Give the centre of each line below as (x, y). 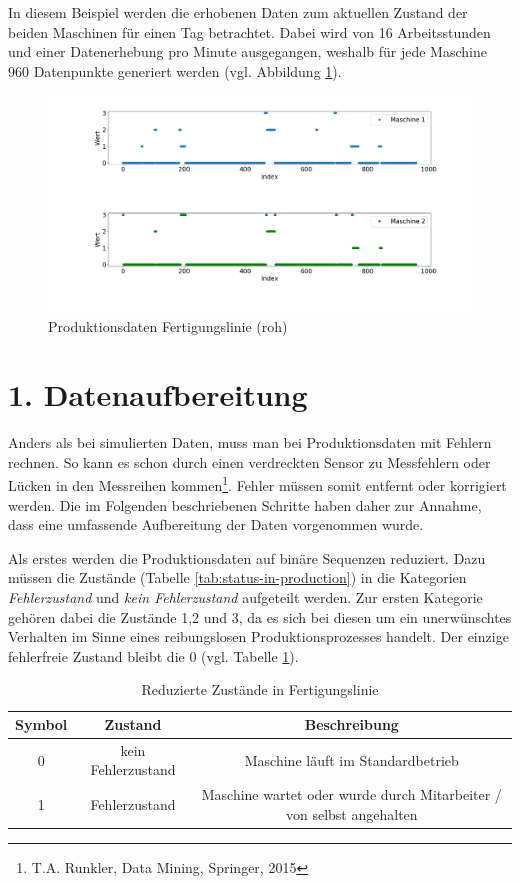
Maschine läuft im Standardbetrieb (351, 759)
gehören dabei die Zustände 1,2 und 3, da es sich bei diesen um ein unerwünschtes (260, 616)
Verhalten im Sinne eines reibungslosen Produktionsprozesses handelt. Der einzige (258, 636)
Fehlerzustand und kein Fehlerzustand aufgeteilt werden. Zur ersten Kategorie (245, 597)
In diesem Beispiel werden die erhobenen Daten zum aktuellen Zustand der (238, 12)
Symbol (41, 724)
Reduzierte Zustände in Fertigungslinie (260, 689)
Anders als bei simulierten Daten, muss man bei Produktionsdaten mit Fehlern (250, 442)
